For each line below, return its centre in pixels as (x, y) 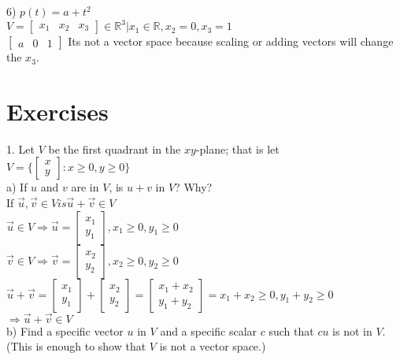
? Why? (194, 187)
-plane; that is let (237, 148)
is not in (352, 330)
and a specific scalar (209, 330)
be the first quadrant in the (115, 148)
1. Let (20, 148)
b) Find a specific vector (65, 330)
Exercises (57, 111)
